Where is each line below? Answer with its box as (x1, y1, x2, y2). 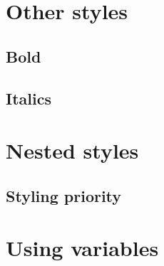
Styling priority (6, 184, 122, 206)
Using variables (6, 233, 159, 262)
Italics (6, 87, 51, 109)
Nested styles (6, 136, 139, 165)
